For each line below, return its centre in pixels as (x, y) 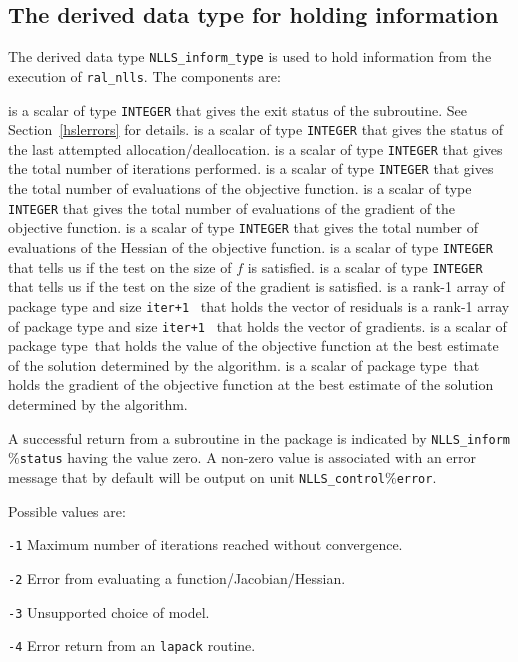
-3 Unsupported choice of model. (109, 611)
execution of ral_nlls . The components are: (144, 75)
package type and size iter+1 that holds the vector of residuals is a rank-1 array (259, 305)
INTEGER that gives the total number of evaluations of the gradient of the (232, 207)
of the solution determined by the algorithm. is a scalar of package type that (244, 364)
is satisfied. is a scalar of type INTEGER (365, 266)
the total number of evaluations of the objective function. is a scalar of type (240, 188)
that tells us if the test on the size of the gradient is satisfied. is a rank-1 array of (256, 286)
